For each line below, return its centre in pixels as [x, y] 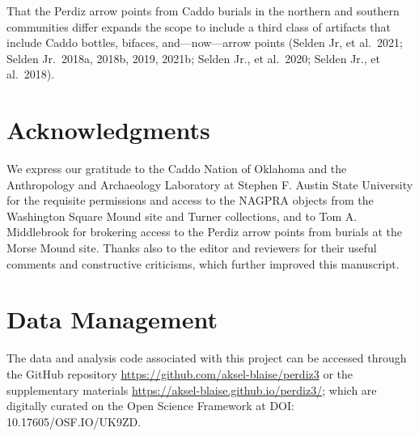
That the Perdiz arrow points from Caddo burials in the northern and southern [203, 11]
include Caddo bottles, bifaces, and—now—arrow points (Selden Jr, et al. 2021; [205, 42]
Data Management [112, 319]
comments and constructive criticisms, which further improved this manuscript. [203, 263]
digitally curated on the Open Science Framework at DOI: [150, 406]
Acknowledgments [108, 130]
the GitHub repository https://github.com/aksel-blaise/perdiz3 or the [180, 373]
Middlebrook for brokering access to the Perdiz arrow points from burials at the [204, 232]
